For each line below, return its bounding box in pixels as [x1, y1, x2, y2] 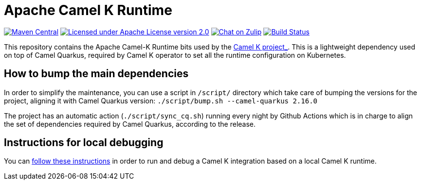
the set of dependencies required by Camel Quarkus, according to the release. [4, 119, 256, 128]
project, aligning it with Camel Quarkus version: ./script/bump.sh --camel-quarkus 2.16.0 [4, 96, 317, 105]
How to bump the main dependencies [4, 67, 189, 80]
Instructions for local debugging [4, 136, 164, 149]
